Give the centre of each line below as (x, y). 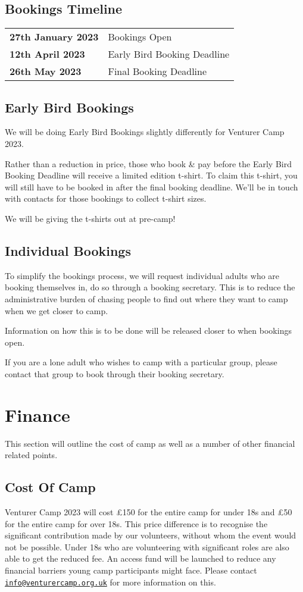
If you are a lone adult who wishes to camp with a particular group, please (141, 362)
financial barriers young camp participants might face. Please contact (131, 570)
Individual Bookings (68, 250)
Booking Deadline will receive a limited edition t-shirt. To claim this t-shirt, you (151, 175)
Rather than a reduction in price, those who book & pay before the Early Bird (148, 163)
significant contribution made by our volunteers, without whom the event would (151, 535)
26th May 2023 (46, 71)
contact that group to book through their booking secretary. (115, 373)
